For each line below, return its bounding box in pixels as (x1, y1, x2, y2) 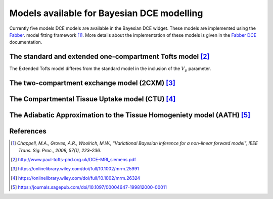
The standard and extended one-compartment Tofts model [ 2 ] (9, 52, 210, 61)
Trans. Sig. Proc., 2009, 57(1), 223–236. (18, 147, 101, 153)
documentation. (9, 39, 42, 45)
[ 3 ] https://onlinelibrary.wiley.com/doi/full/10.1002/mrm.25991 (11, 166, 139, 172)
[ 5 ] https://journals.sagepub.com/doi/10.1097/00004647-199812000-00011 (11, 184, 167, 190)
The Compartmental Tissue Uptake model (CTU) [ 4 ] (9, 95, 176, 103)
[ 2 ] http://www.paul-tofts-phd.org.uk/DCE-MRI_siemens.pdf (11, 156, 136, 162)
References (9, 127, 47, 136)
